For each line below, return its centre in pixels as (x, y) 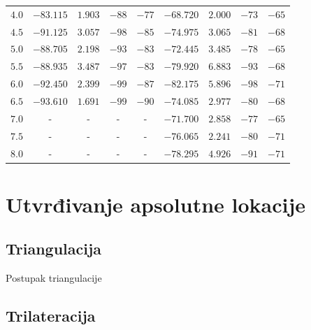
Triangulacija (54, 249)
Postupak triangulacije (54, 278)
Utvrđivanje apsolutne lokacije (156, 204)
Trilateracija (51, 316)
